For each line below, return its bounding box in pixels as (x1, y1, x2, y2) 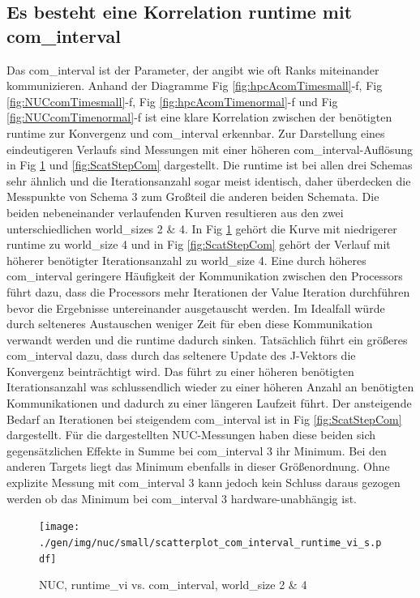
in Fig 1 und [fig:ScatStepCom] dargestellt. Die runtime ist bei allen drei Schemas (6, 156, 413, 173)
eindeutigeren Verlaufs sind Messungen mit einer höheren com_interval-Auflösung (6, 140, 414, 157)
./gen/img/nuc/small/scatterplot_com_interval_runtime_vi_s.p (39, 536, 382, 549)
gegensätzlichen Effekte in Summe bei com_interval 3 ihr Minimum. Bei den (6, 442, 387, 459)
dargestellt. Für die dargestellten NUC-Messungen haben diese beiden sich (6, 426, 376, 443)
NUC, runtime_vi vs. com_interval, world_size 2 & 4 (39, 576, 307, 593)
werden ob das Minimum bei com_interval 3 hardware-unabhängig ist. (6, 489, 357, 506)
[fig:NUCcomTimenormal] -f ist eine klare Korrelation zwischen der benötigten (6, 109, 392, 126)
